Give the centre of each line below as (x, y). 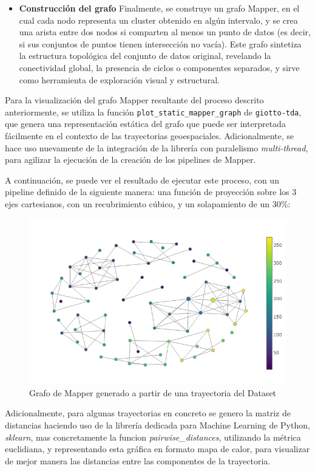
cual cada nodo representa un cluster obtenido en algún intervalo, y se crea (158, 20)
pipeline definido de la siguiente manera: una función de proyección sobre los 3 (151, 192)
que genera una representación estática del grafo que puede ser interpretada (145, 124)
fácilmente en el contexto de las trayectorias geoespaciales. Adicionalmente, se (149, 136)
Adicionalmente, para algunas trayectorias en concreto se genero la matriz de (148, 413)
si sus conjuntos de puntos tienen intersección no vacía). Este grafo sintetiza (160, 43)
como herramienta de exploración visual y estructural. (119, 79)
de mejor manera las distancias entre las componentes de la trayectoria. (138, 460)
